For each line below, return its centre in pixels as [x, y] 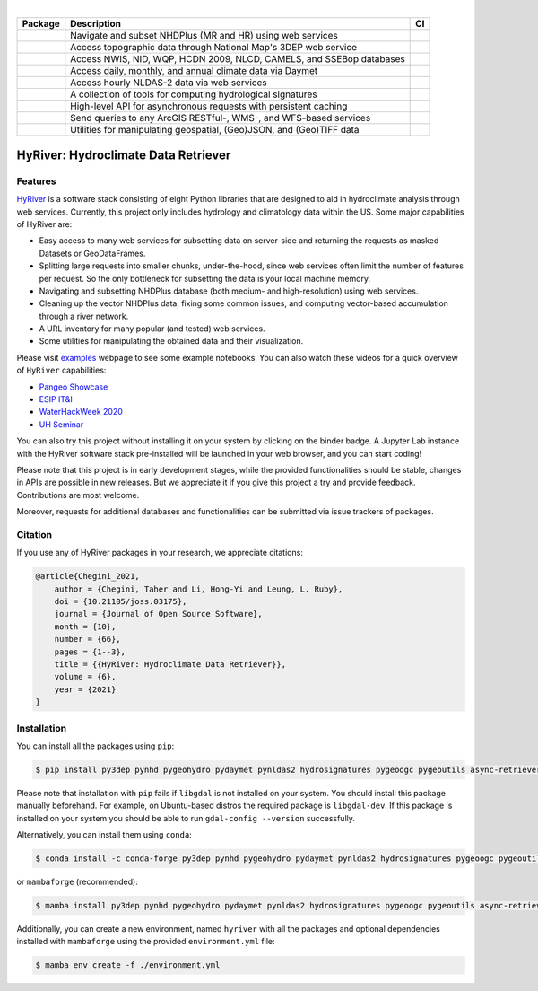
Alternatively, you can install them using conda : [104, 835]
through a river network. [84, 316]
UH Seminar [61, 424]
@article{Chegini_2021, [88, 576]
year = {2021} [85, 689]
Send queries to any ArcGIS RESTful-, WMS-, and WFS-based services [221, 118]
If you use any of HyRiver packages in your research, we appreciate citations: [160, 553]
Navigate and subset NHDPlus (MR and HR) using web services [204, 36]
